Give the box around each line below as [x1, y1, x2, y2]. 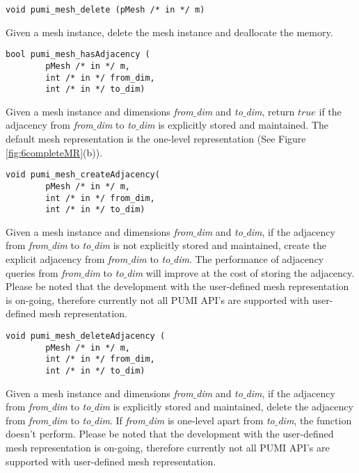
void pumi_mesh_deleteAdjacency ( [6, 331, 166, 342]
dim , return [246, 104, 295, 118]
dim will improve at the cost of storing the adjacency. [127, 265, 355, 280]
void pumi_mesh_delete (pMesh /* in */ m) [6, 5, 205, 15]
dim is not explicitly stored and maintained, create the [94, 238, 326, 252]
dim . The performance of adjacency [173, 252, 324, 266]
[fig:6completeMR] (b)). [6, 145, 103, 159]
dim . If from [94, 412, 145, 427]
